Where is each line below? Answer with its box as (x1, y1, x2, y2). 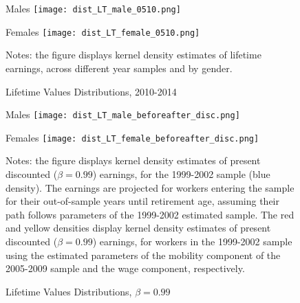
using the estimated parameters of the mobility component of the (6, 247, 281, 262)
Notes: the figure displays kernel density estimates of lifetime (6, 47, 261, 62)
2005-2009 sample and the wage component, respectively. (6, 261, 245, 276)
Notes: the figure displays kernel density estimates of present (6, 153, 261, 168)
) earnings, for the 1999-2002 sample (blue (92, 167, 270, 181)
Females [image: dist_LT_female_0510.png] (6, 24, 200, 38)
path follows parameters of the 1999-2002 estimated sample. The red (6, 207, 294, 221)
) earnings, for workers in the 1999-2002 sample (92, 234, 292, 248)
